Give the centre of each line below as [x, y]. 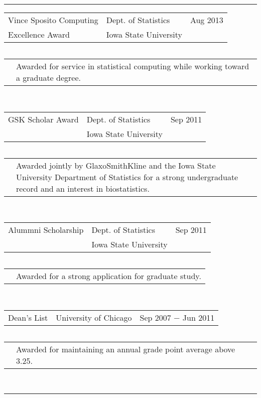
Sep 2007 [155, 317]
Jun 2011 [199, 317]
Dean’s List [28, 317]
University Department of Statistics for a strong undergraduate [127, 177]
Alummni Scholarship [46, 230]
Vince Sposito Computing [53, 20]
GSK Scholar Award [43, 119]
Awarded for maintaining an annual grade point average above [126, 349]
